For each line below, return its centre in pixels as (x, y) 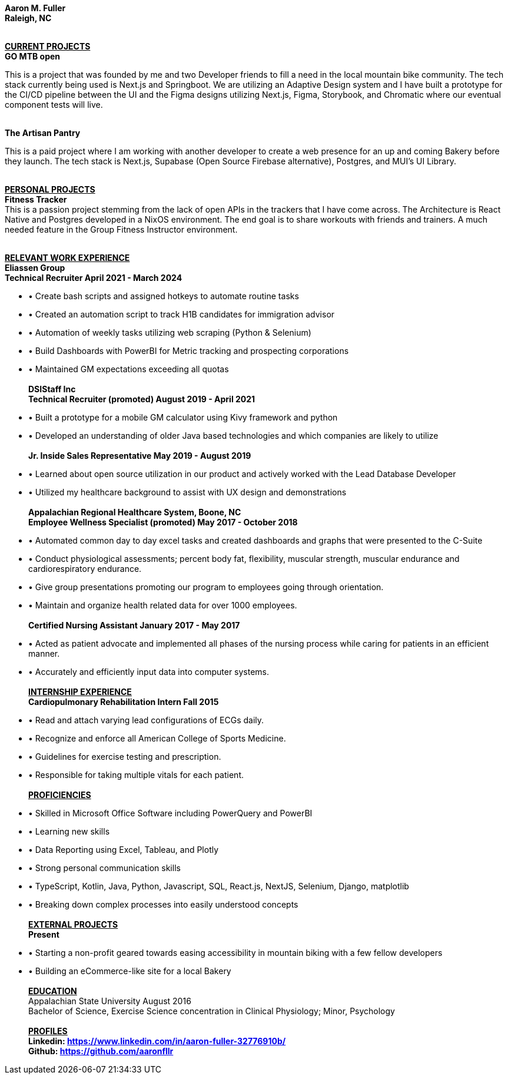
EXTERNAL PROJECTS (73, 924)
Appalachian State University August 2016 (110, 1001)
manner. (44, 653)
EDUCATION (53, 991)
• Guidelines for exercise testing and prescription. (125, 757)
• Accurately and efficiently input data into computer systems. (149, 672)
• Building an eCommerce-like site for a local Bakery (130, 971)
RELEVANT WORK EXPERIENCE (67, 258)
